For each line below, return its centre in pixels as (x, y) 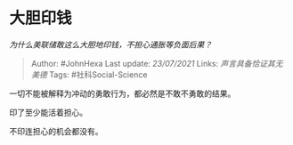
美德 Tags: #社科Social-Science (89, 74)
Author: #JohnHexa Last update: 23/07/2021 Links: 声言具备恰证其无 (157, 63)
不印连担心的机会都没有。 (56, 131)
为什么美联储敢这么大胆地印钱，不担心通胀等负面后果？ (110, 44)
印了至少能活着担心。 (48, 112)
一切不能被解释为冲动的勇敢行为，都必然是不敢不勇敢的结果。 (122, 93)
